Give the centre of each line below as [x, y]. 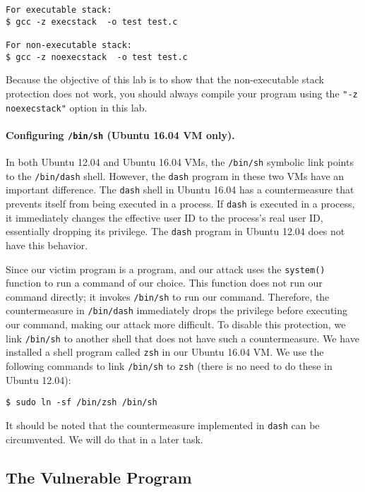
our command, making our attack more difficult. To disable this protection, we [176, 324]
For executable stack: [59, 10]
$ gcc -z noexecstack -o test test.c [97, 57]
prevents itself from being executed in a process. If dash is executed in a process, [180, 204]
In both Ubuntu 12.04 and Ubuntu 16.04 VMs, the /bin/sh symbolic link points [180, 162]
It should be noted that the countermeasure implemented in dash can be [163, 425]
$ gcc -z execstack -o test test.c [92, 22]
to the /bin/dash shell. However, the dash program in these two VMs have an [175, 175]
